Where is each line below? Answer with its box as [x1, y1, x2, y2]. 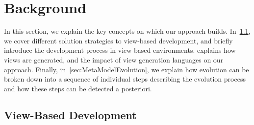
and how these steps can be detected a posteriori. [4, 83, 152, 93]
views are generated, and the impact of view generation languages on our [4, 54, 224, 64]
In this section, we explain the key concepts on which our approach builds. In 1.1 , [4, 26, 251, 36]
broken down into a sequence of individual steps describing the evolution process [4, 74, 246, 84]
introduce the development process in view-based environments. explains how [4, 45, 236, 55]
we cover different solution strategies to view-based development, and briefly [4, 35, 233, 45]
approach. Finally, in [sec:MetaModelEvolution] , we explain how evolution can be [4, 64, 249, 74]
